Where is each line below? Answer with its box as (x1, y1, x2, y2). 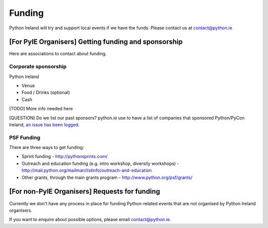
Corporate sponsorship (9, 63, 67, 70)
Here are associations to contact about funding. (9, 51, 107, 57)
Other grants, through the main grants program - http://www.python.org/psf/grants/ (21, 174, 193, 180)
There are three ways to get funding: (9, 145, 84, 151)
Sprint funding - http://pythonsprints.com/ (21, 153, 108, 159)
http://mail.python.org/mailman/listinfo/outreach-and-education (21, 167, 152, 173)
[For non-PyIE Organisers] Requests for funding (9, 187, 160, 196)
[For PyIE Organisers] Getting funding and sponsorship (9, 38, 183, 46)
